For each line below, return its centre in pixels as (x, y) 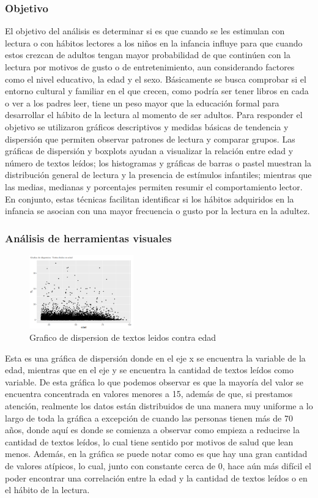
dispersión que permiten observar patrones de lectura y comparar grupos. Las (150, 139)
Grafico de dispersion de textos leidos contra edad (123, 337)
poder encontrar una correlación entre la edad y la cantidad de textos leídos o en (156, 478)
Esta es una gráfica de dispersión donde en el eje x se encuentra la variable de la (155, 358)
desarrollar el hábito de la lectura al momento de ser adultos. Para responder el (154, 115)
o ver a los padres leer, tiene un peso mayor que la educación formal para (142, 102)
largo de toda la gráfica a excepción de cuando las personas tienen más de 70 (149, 418)
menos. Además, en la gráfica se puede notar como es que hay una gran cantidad (156, 454)
